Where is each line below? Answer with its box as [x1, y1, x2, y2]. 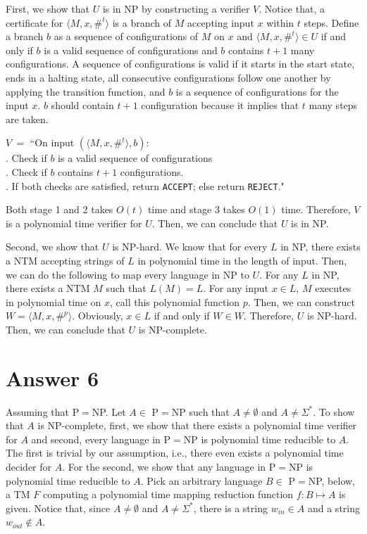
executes [315, 281, 352, 295]
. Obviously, [72, 308, 123, 323]
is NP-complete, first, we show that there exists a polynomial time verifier [37, 418, 357, 433]
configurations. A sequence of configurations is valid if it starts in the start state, [6, 56, 355, 71]
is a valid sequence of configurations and [44, 42, 218, 57]
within [266, 15, 294, 30]
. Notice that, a [259, 1, 325, 15]
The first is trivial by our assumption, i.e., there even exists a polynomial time [6, 445, 344, 460]
